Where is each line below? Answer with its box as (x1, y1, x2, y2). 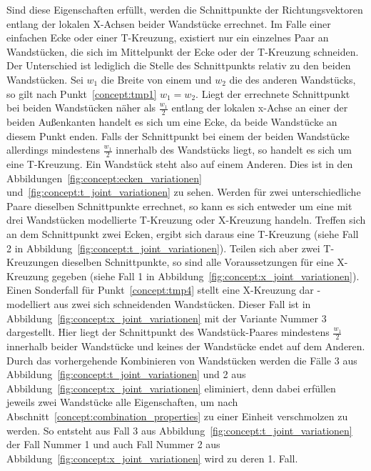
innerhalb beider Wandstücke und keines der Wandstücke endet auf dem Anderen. (6, 338, 365, 353)
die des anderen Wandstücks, (229, 71, 356, 86)
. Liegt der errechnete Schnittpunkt (195, 86, 350, 101)
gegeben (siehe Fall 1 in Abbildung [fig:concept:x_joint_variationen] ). (51, 268, 360, 283)
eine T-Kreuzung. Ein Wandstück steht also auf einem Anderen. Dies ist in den (6, 157, 353, 171)
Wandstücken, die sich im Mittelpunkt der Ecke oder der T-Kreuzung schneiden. (6, 44, 359, 59)
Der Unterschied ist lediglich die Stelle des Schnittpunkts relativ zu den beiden (6, 58, 351, 73)
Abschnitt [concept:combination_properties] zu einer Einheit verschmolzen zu (6, 408, 348, 423)
